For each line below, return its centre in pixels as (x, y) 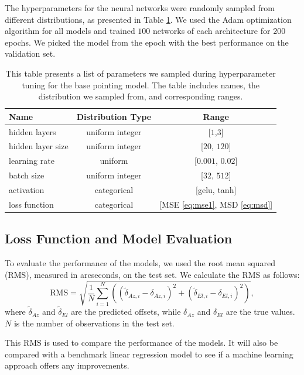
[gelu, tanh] (216, 189)
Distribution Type (114, 116)
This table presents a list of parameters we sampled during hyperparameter (141, 73)
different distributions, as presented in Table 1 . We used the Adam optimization (148, 19)
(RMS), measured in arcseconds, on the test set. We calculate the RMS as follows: (152, 274)
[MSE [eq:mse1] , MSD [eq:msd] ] (216, 204)
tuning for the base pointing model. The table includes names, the (141, 85)
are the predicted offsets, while (126, 312)
